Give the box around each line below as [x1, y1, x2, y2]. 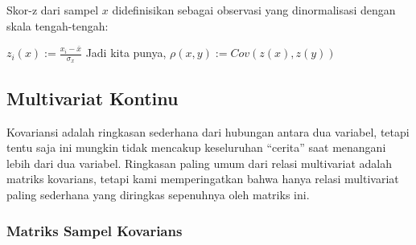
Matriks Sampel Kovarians [6, 220, 183, 240]
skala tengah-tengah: [6, 17, 109, 34]
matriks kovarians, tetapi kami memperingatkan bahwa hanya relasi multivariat [6, 170, 399, 187]
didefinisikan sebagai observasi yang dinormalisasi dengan [112, 2, 396, 18]
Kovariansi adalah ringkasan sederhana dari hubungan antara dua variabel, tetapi [6, 123, 410, 140]
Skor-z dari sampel [6, 2, 99, 18]
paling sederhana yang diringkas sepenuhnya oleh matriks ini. [6, 186, 310, 202]
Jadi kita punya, [85, 44, 167, 61]
